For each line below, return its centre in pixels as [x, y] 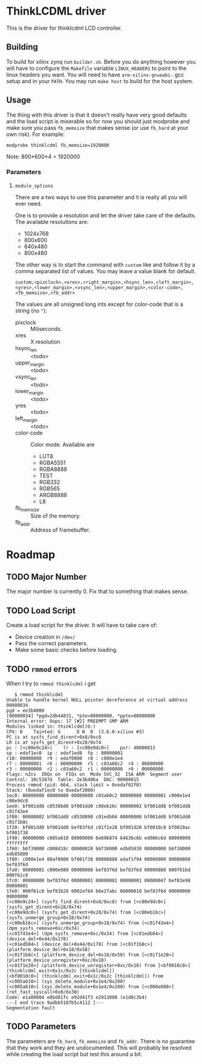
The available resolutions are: [52, 222]
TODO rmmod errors [42, 669]
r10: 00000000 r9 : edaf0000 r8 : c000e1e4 [64, 759]
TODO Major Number [47, 577]
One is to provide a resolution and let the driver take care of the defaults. [106, 215]
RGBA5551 [52, 463]
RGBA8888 [53, 469]
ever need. [28, 203]
